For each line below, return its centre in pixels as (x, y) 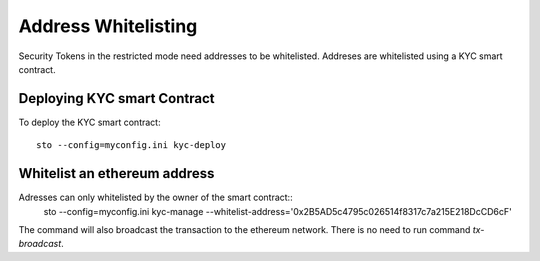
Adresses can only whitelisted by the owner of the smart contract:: (156, 197)
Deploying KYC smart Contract (116, 98)
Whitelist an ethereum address (116, 173)
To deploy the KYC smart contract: (89, 122)
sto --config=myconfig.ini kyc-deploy (131, 145)
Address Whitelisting (108, 26)
